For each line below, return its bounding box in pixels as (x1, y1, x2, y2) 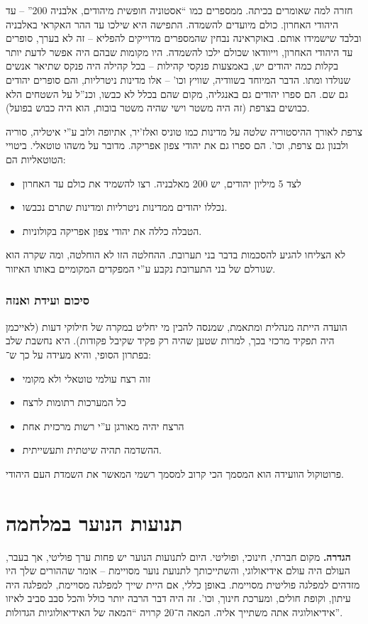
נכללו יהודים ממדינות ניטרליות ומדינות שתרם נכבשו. (22, 199, 228, 214)
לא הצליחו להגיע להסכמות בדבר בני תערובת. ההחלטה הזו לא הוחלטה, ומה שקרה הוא (6, 247, 345, 262)
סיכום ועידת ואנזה (6, 291, 90, 309)
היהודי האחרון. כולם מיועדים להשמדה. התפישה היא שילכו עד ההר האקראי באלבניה (6, 16, 339, 31)
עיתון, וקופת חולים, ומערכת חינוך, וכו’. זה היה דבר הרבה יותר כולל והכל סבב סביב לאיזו (6, 591, 351, 606)
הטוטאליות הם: (6, 151, 66, 166)
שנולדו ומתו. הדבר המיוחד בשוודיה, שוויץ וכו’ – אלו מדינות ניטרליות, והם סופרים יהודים (6, 72, 351, 87)
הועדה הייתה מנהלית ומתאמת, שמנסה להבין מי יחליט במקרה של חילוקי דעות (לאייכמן (6, 319, 347, 334)
